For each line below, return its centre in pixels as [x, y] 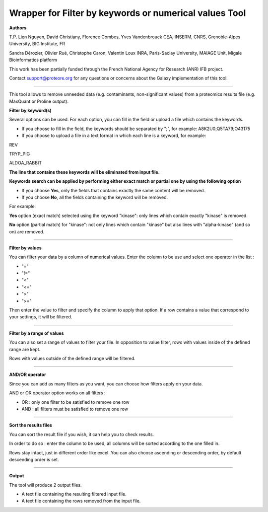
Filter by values [25, 248]
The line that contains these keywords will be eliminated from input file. [84, 172]
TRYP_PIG [20, 154]
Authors [18, 28]
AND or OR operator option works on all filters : [58, 393]
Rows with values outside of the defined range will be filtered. [72, 358]
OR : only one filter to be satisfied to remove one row [76, 402]
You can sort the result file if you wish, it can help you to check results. [82, 434]
